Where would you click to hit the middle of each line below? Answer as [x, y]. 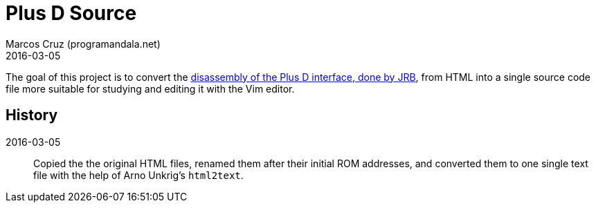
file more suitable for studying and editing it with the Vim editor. [150, 88]
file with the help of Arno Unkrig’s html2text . [138, 175]
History [32, 115]
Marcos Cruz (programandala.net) [83, 44]
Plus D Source [71, 13]
